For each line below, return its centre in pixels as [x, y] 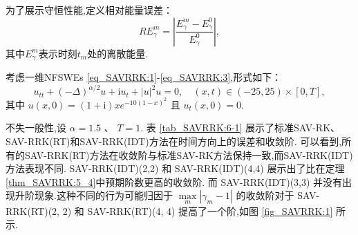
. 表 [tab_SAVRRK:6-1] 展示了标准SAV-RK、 [241, 128]
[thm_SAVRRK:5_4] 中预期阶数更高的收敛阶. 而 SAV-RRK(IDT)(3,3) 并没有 [174, 181]
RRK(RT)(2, [32, 210]
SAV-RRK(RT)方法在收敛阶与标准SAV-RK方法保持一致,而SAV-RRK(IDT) [189, 154]
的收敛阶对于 [265, 195]
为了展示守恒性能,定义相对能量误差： [89, 10]
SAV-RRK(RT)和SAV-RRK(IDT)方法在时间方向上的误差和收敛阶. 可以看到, [174, 141]
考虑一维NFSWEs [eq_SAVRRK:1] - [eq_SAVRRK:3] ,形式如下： [144, 77]
